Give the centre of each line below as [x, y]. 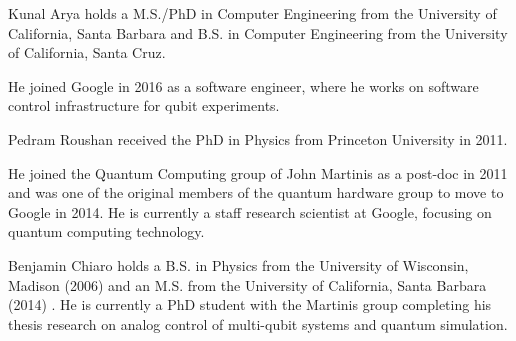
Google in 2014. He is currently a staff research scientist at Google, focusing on [250, 211]
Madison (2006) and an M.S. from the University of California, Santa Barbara [247, 284]
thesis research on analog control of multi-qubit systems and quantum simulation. [258, 323]
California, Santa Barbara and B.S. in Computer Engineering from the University [258, 32]
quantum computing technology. [106, 231]
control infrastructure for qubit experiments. [144, 105]
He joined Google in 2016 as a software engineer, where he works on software [243, 85]
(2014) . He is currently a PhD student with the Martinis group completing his [250, 304]
